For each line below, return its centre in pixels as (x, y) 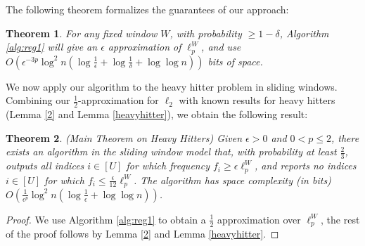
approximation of (145, 47)
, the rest (340, 219)
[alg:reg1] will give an (52, 47)
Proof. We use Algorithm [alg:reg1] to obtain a (106, 219)
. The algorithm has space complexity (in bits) (232, 180)
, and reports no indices (305, 166)
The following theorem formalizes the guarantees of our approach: (147, 9)
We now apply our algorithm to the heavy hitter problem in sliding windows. (172, 86)
